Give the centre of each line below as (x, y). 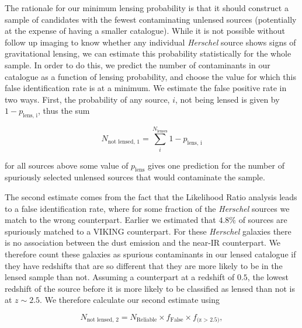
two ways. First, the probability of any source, (87, 99)
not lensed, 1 (124, 142)
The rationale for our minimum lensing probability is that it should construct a (147, 8)
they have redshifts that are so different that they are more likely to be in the (144, 265)
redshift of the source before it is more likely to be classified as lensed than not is (150, 288)
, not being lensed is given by (228, 99)
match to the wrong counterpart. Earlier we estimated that (110, 220)
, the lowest (268, 277)
